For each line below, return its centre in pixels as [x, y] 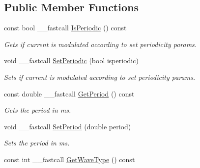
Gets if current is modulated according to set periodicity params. [100, 44]
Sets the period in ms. [37, 143]
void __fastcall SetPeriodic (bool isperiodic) [71, 60]
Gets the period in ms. [38, 110]
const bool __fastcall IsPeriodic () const [65, 28]
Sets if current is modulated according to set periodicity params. [100, 77]
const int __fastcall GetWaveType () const [70, 159]
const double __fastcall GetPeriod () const [69, 93]
